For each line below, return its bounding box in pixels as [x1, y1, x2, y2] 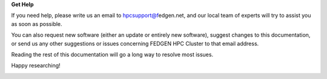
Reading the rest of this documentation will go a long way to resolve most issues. [11, 51, 214, 58]
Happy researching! [11, 62, 61, 69]
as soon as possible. [11, 20, 63, 27]
